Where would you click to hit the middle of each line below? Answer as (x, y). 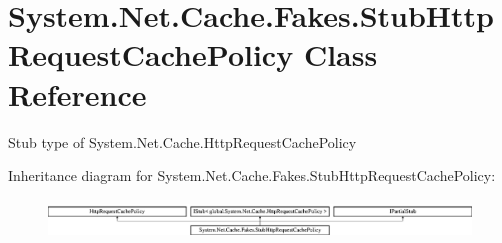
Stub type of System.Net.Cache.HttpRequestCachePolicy (182, 141)
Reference (77, 93)
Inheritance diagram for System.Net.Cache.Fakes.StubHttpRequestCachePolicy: (252, 175)
